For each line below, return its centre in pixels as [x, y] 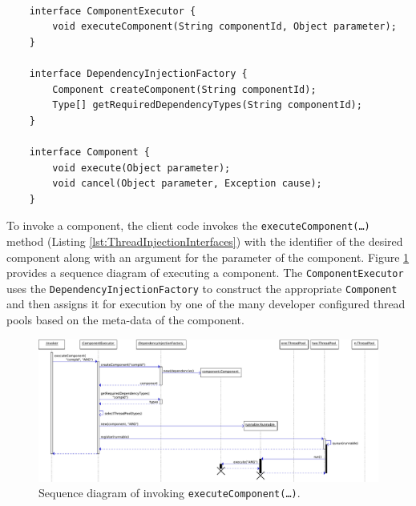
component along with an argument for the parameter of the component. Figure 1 [208, 257]
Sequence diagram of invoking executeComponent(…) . [170, 493]
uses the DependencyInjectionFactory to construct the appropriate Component [202, 288]
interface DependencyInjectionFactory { [138, 73]
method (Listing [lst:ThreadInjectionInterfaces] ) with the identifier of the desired [205, 241]
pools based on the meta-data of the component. [125, 320]
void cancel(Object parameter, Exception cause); [187, 184]
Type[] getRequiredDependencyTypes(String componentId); [207, 105]
